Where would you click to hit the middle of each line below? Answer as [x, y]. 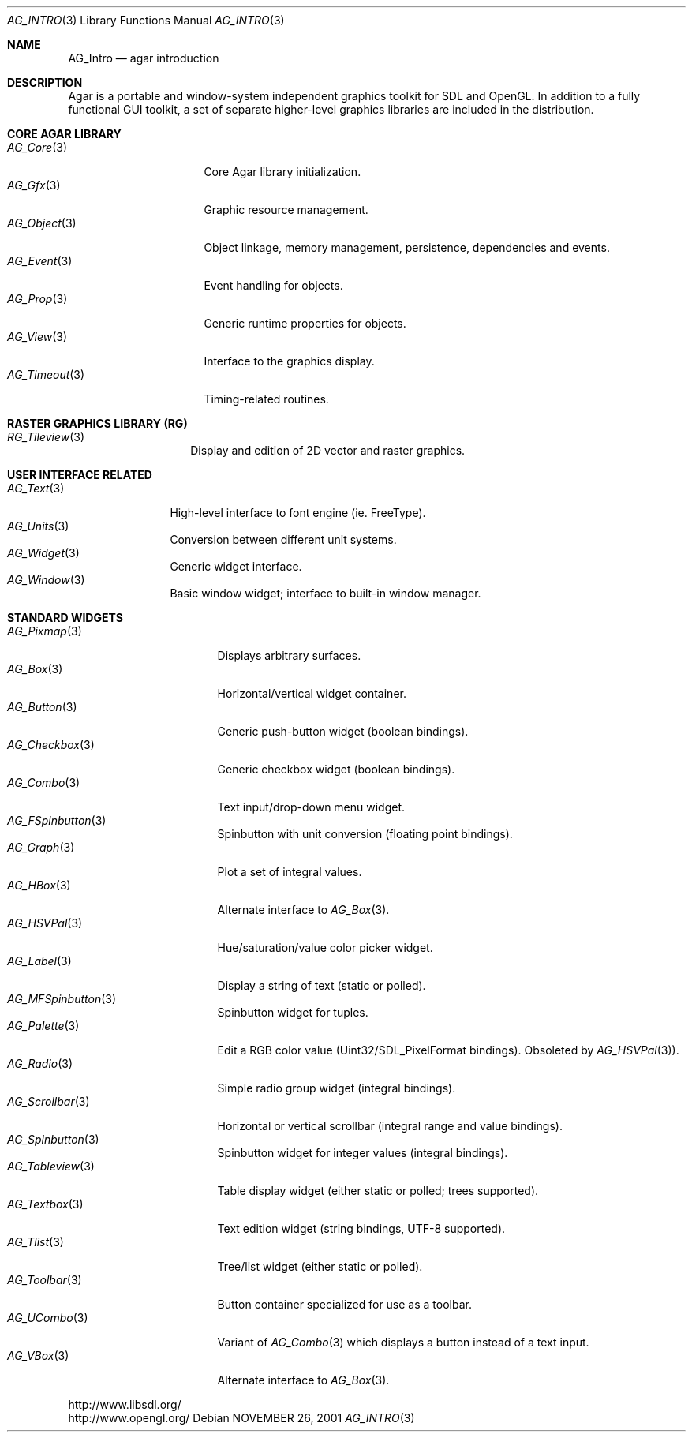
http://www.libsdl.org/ [125, 1404]
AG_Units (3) [38, 526]
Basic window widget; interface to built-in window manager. [325, 593]
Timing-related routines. [266, 399]
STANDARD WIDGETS [65, 618]
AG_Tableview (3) [51, 1166]
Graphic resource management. [286, 210]
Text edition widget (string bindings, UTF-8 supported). [361, 1228]
